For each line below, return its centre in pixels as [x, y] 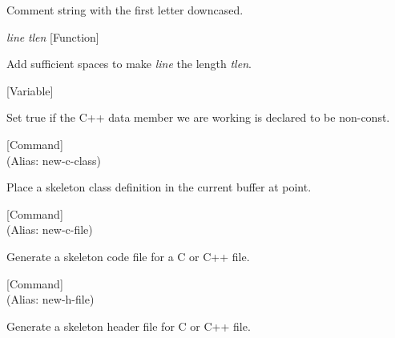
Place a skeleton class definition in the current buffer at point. [159, 187]
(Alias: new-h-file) [50, 299]
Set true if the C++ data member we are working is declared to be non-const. [198, 117]
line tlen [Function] [53, 36]
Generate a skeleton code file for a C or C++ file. [128, 256]
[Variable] [30, 90]
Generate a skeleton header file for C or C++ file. [129, 326]
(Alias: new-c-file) [50, 229]
